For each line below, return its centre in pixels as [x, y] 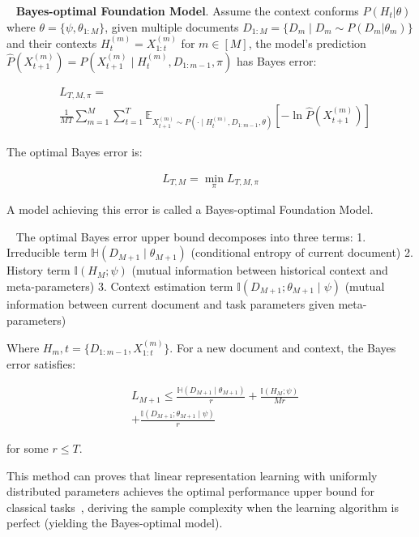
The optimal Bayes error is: [75, 152]
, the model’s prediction [307, 43]
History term [38, 270]
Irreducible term [47, 252]
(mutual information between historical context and [260, 270]
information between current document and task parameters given [171, 303]
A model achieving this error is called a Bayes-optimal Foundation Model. [190, 209]
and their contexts [52, 43]
